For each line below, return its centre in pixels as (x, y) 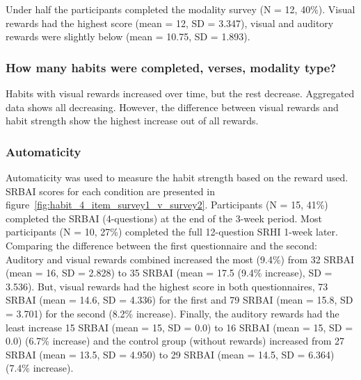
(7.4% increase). (40, 368)
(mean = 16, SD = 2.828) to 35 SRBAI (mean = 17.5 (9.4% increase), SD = (169, 273)
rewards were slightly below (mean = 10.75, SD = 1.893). (128, 36)
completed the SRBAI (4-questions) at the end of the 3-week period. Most (164, 218)
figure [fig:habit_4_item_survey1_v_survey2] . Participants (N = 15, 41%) (167, 205)
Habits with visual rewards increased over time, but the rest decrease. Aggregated (180, 93)
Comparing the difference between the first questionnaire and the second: (161, 245)
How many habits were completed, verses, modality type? (171, 67)
